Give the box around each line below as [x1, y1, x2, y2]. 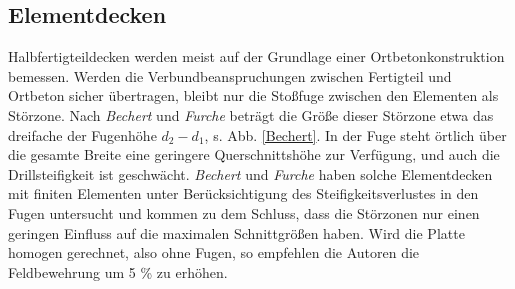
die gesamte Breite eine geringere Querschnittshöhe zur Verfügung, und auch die [8, 144, 500, 165]
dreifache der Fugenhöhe [8, 124, 157, 145]
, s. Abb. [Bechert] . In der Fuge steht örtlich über [204, 124, 507, 145]
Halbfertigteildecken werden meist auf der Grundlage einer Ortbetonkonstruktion [8, 46, 505, 67]
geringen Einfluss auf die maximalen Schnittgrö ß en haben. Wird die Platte [8, 222, 465, 243]
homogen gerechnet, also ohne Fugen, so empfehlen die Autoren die [8, 242, 420, 263]
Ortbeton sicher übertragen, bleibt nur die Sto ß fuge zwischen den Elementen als [8, 85, 499, 106]
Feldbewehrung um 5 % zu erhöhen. [8, 261, 228, 282]
